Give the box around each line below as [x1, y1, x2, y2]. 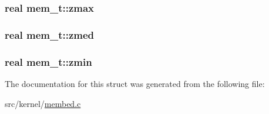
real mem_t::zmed [5, 27, 95, 42]
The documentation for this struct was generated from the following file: [5, 77, 265, 89]
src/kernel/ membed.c [5, 97, 81, 109]
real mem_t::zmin [5, 54, 92, 69]
